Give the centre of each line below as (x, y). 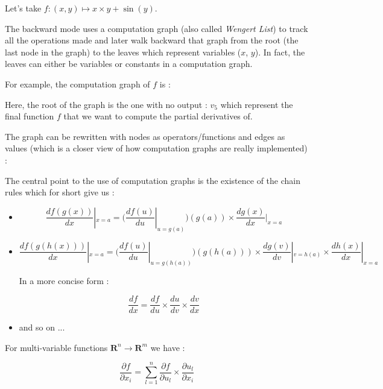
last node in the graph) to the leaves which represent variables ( (123, 52)
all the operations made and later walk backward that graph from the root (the (152, 40)
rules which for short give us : (60, 192)
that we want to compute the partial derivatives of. (158, 116)
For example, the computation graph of (78, 84)
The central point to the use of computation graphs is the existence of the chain (153, 180)
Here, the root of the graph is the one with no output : (106, 104)
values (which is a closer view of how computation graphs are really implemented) (156, 148)
